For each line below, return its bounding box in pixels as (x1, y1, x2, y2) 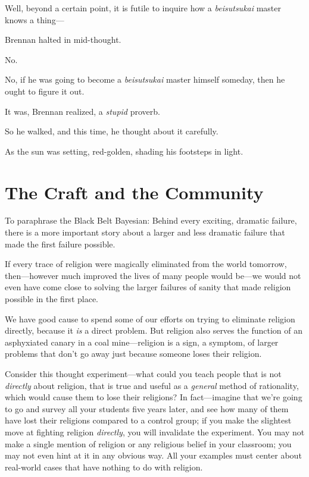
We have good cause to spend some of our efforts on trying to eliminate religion (5, 312, 295, 325)
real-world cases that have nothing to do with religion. (5, 460, 203, 473)
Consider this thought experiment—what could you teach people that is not (5, 368, 282, 379)
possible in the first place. (5, 293, 98, 305)
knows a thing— (5, 13, 64, 26)
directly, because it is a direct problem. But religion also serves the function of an (5, 324, 302, 337)
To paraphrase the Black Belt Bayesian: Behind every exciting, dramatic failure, (5, 214, 297, 227)
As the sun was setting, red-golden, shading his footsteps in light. (5, 145, 244, 157)
